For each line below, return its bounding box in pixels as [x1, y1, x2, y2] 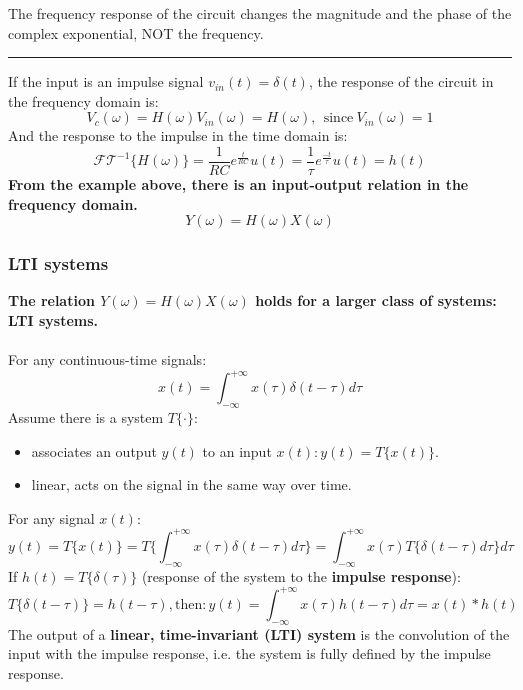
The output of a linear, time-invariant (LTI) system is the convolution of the [8, 623, 510, 644]
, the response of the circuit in [308, 71, 494, 92]
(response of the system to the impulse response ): [141, 565, 461, 586]
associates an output [31, 440, 157, 461]
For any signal [8, 507, 95, 528]
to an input [202, 440, 272, 461]
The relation [8, 290, 95, 311]
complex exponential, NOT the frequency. [8, 22, 264, 43]
